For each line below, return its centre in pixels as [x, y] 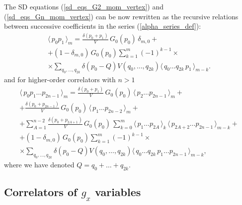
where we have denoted [39, 165]
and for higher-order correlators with [60, 79]
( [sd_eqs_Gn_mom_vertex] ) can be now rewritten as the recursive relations [121, 16]
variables [118, 192]
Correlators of [41, 192]
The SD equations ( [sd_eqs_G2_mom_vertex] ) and [84, 6]
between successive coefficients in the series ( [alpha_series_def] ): [103, 26]
